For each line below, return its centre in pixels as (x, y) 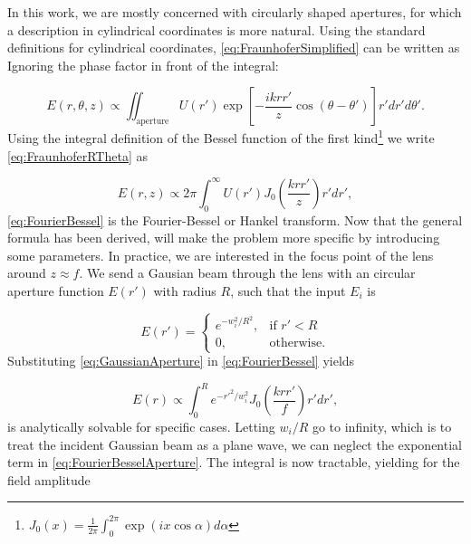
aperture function (56, 290)
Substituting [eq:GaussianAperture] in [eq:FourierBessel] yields (181, 361)
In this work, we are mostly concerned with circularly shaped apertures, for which (235, 12)
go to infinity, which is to (382, 427)
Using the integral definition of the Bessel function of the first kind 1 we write (221, 137)
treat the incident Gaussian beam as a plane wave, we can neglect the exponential (235, 444)
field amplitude (49, 479)
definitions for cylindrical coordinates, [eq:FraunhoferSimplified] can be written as (234, 48)
